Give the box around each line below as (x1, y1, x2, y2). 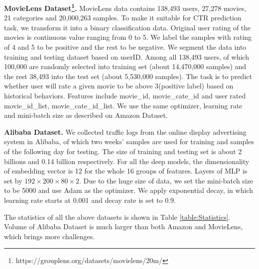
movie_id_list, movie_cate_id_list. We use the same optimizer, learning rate (4, 100, 243, 110)
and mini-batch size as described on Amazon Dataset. (4, 110, 168, 120)
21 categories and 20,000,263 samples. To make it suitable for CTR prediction (4, 12, 242, 23)
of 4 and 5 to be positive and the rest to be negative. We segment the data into (4, 42, 247, 52)
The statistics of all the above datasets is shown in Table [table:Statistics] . (4, 211, 231, 222)
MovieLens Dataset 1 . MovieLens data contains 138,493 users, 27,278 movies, (4, 1, 247, 13)
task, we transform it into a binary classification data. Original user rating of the (4, 22, 251, 32)
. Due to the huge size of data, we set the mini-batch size (79, 175, 254, 185)
